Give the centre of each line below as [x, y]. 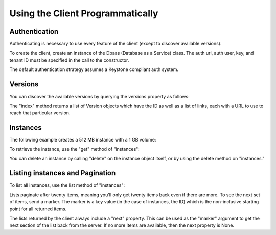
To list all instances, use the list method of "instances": [67, 185]
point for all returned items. [38, 209]
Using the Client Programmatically [84, 13]
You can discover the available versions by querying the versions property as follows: [99, 97]
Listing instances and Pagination [63, 173]
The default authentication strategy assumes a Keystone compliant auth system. [94, 69]
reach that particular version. [40, 113]
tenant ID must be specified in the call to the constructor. [69, 60]
